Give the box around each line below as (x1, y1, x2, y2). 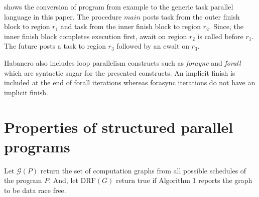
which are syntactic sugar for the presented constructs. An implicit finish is (4, 67, 235, 78)
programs (4, 136, 70, 156)
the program (4, 175, 42, 185)
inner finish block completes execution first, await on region (4, 31, 187, 41)
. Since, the (209, 21, 244, 32)
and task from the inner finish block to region (60, 21, 201, 32)
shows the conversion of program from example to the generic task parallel (4, 2, 233, 12)
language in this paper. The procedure (4, 11, 122, 22)
